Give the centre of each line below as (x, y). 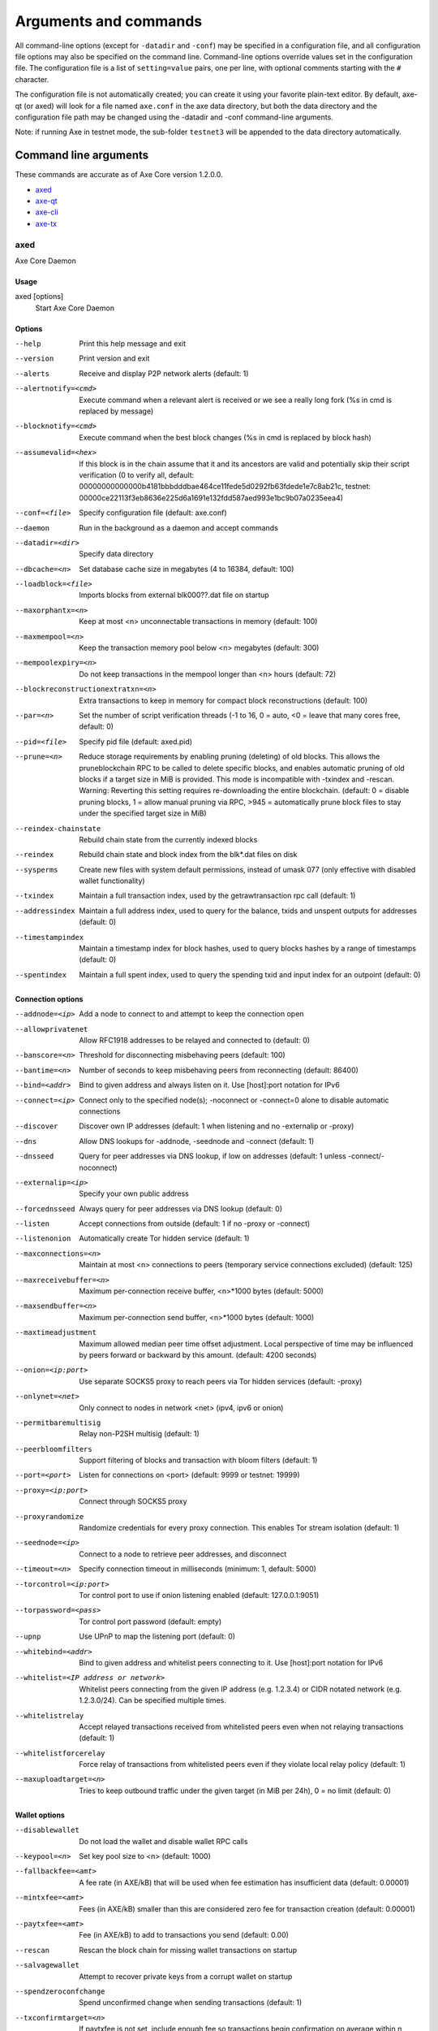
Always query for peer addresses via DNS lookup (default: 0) (181, 1208)
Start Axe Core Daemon (75, 308)
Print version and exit (114, 358)
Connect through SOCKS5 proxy (133, 1501)
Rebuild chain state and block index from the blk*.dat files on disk (188, 855)
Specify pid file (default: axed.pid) (136, 741)
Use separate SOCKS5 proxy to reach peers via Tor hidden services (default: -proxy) (221, 1381)
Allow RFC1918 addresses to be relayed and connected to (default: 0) (195, 1040)
